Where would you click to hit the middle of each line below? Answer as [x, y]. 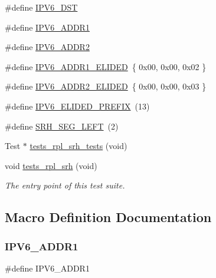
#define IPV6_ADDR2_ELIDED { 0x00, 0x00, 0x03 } [106, 86]
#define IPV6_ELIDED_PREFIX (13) [77, 106]
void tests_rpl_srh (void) [51, 165]
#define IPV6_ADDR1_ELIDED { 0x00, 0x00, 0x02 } [106, 66]
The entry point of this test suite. [65, 185]
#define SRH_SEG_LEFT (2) [62, 126]
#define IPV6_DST [41, 7]
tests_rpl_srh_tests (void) [78, 146]
